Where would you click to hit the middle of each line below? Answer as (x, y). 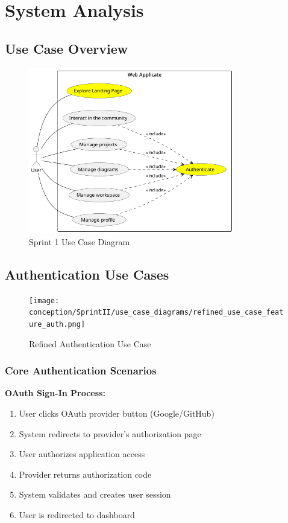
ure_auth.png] (57, 324)
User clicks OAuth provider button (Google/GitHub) (117, 413)
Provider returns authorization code (85, 474)
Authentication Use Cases (87, 274)
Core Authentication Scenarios (81, 371)
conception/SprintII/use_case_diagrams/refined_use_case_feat (156, 313)
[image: (44, 300)
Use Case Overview (67, 48)
